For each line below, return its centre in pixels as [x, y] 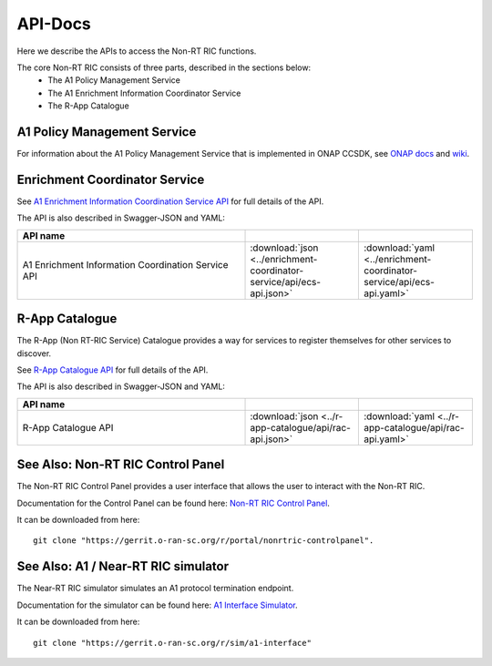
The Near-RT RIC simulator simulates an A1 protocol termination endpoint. [155, 589]
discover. [34, 353]
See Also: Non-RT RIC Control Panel [121, 465]
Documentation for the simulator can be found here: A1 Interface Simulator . [157, 605]
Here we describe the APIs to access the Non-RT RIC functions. [137, 51]
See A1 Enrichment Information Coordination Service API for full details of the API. [170, 201]
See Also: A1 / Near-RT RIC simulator [123, 566]
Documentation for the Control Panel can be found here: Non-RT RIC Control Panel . [173, 503]
